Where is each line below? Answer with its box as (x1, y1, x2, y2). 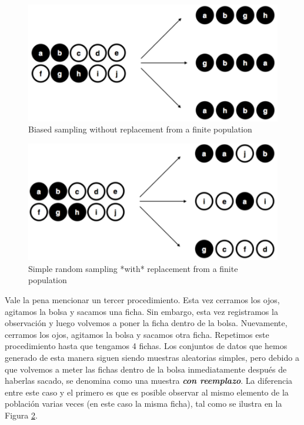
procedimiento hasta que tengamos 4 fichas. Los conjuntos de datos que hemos (5, 340, 288, 352)
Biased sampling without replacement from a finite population (28, 123, 252, 135)
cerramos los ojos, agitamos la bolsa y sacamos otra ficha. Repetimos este (5, 328, 269, 340)
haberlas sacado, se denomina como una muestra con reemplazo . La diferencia (5, 374, 293, 387)
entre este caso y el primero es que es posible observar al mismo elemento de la (5, 386, 289, 398)
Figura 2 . (5, 409, 38, 421)
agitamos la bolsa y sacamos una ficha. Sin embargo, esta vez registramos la (5, 305, 278, 317)
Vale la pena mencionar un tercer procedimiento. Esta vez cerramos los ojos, (5, 294, 280, 306)
